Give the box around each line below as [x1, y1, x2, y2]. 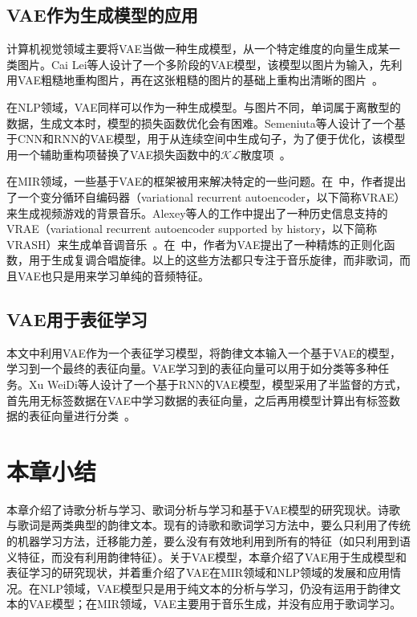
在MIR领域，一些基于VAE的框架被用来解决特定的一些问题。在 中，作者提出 [6, 173, 407, 190]
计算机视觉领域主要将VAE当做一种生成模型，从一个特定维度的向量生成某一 [6, 40, 400, 57]
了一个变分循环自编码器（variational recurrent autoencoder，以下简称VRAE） [6, 188, 406, 205]
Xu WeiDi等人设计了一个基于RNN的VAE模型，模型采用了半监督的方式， [28, 375, 407, 392]
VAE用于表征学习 [6, 306, 148, 331]
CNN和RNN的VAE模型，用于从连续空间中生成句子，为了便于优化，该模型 [17, 130, 406, 147]
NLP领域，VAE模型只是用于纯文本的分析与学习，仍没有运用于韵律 [39, 579, 390, 596]
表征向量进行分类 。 [28, 407, 136, 424]
